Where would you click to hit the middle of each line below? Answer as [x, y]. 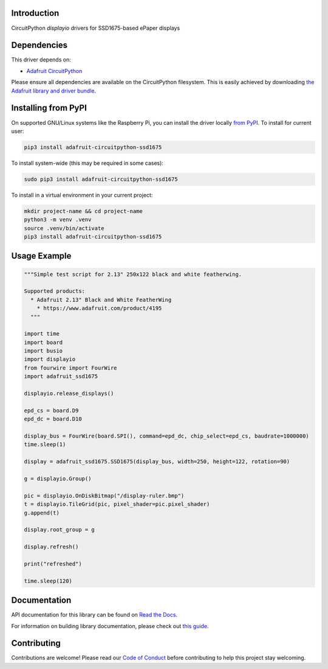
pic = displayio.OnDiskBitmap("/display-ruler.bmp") [104, 496]
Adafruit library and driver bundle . [54, 91]
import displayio [50, 359]
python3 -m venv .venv [58, 220]
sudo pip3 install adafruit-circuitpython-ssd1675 [101, 179]
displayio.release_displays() [69, 394]
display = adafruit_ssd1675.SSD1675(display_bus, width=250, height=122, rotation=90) [157, 462]
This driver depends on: [41, 60]
